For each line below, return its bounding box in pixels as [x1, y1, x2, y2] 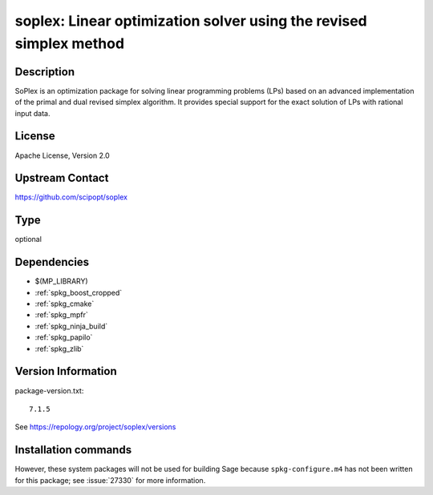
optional [14, 235, 42, 244]
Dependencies [14, 256, 90, 269]
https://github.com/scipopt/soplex [14, 192, 128, 202]
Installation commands [14, 443, 132, 457]
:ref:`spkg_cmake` [34, 299, 95, 308]
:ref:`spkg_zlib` [34, 344, 84, 353]
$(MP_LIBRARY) [34, 276, 88, 286]
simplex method [14, 34, 124, 52]
